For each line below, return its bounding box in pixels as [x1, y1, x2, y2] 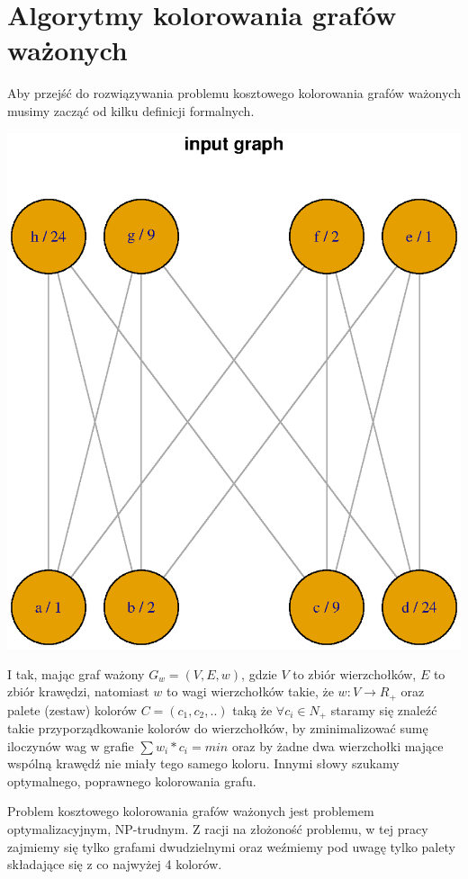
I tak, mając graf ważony [7, 664, 145, 683]
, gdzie [241, 664, 277, 683]
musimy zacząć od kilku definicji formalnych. [7, 101, 255, 120]
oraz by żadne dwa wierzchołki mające [231, 736, 444, 755]
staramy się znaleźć [330, 700, 437, 719]
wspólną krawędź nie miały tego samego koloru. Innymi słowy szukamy [7, 754, 400, 773]
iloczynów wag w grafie [7, 736, 134, 755]
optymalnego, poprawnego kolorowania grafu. [7, 771, 256, 790]
